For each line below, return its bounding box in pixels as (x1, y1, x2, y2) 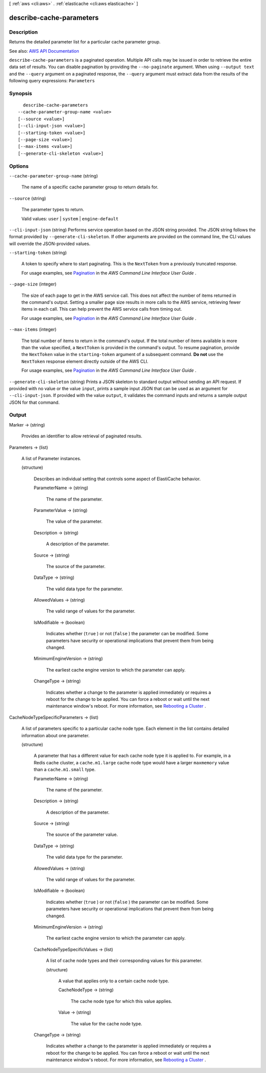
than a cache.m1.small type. (33, 767, 96, 773)
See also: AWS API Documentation (9, 48, 79, 54)
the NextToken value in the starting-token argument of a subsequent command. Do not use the (21, 352, 224, 358)
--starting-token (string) (9, 250, 67, 256)
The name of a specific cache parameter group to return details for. (21, 184, 159, 190)
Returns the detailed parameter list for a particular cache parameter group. (9, 39, 161, 45)
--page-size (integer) (9, 281, 57, 287)
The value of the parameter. (46, 518, 103, 525)
